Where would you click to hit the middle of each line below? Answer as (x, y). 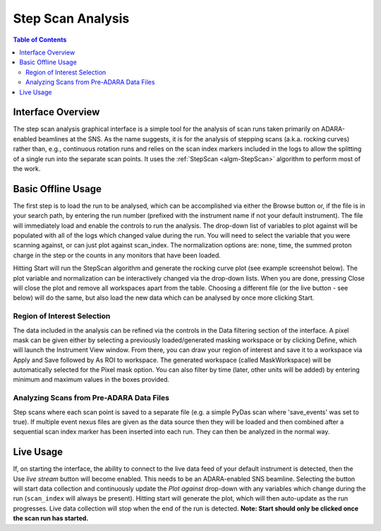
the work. (27, 168)
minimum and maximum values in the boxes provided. (91, 380)
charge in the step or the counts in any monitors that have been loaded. (117, 255)
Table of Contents (40, 40)
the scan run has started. (51, 518)
